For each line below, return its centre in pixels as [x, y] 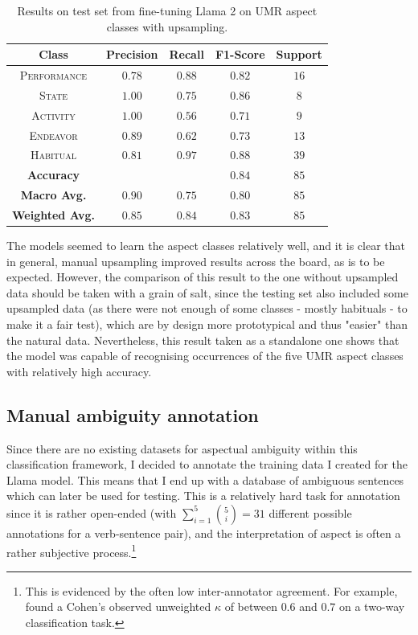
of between [251, 606]
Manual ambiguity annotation [133, 414]
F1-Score [240, 54]
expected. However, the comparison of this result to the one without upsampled [203, 277]
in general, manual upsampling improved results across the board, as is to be [196, 261]
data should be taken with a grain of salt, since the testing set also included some [207, 292]
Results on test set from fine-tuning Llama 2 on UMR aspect [167, 10]
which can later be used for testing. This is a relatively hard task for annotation [203, 496]
